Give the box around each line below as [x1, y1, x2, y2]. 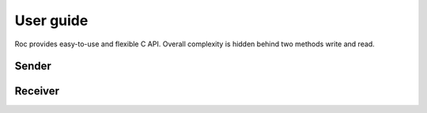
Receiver [14, 85, 59, 98]
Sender [14, 60, 51, 73]
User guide [14, 12, 89, 29]
